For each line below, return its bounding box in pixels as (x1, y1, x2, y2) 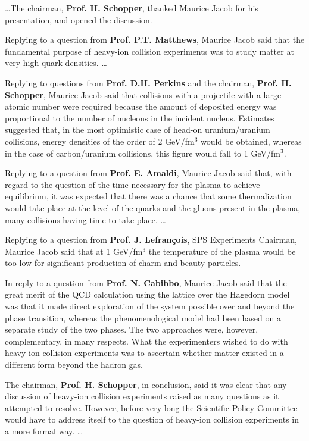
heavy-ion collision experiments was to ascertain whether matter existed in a (5, 346, 284, 359)
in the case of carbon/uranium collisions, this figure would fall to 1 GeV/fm (5, 146, 280, 159)
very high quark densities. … (5, 57, 107, 69)
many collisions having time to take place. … (5, 213, 166, 226)
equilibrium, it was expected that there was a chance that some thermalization (5, 190, 292, 202)
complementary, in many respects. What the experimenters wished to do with (5, 334, 288, 347)
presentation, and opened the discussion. (5, 13, 152, 26)
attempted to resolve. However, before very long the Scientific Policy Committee (5, 401, 298, 414)
